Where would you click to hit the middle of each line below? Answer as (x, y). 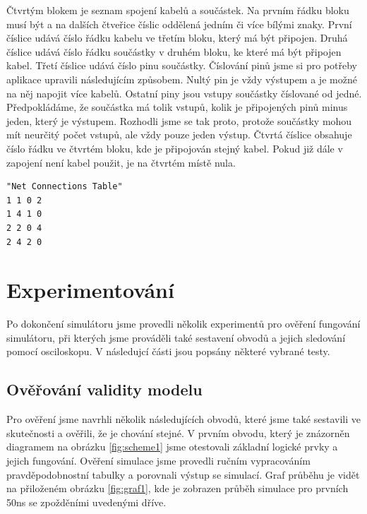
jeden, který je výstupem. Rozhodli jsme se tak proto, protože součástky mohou (179, 120)
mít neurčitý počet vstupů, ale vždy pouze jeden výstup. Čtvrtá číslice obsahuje (179, 135)
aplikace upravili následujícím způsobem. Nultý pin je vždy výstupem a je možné (182, 79)
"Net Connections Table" (65, 187)
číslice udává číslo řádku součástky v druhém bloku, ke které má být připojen (174, 51)
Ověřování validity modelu (104, 389)
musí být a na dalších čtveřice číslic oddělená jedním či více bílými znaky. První (179, 24)
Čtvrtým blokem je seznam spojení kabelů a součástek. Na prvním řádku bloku (178, 10)
